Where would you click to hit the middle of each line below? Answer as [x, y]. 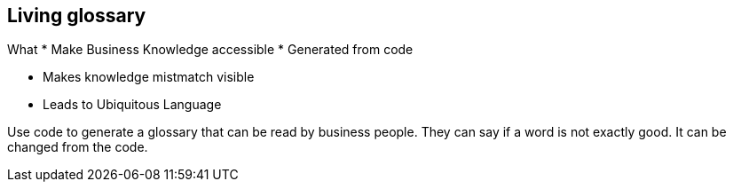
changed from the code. [78, 147]
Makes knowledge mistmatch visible [149, 77]
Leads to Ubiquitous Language [132, 105]
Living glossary [77, 16]
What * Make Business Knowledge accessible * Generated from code [210, 50]
